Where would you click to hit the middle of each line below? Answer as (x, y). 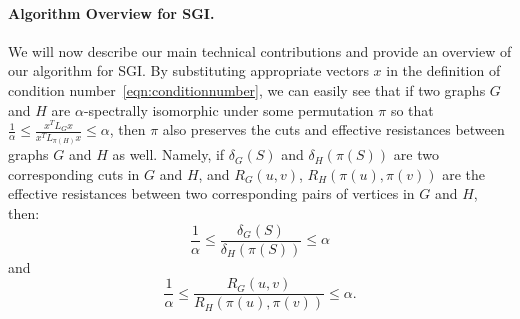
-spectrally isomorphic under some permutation (228, 109)
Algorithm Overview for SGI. (111, 12)
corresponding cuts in (74, 173)
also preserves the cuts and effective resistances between (333, 129)
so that (412, 109)
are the (464, 173)
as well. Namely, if (168, 154)
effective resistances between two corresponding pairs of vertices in (211, 193)
